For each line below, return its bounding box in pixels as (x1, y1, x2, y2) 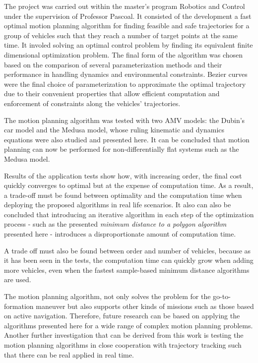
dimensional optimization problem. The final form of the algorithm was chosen (4, 49, 243, 60)
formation (4, 301, 34, 311)
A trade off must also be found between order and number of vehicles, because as (4, 245, 251, 255)
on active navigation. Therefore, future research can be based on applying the (4, 310, 240, 321)
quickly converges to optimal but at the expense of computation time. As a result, (4, 180, 254, 190)
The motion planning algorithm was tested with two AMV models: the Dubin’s (4, 115, 245, 125)
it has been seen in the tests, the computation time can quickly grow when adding (4, 255, 254, 265)
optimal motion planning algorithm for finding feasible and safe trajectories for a (4, 20, 250, 31)
